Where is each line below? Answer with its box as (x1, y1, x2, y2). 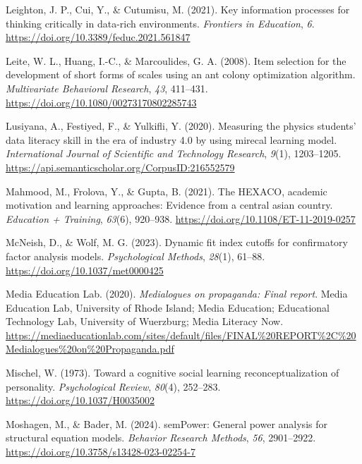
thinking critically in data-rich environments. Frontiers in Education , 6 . (6, 16, 315, 30)
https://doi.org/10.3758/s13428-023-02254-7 (6, 444, 195, 459)
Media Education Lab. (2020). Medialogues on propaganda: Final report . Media (6, 286, 348, 301)
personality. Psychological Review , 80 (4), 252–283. (6, 379, 221, 393)
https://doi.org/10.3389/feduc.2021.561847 (6, 30, 191, 44)
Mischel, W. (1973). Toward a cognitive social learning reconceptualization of (6, 365, 339, 380)
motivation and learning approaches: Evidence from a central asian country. (6, 197, 333, 212)
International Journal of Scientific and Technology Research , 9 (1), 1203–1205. (6, 146, 342, 161)
